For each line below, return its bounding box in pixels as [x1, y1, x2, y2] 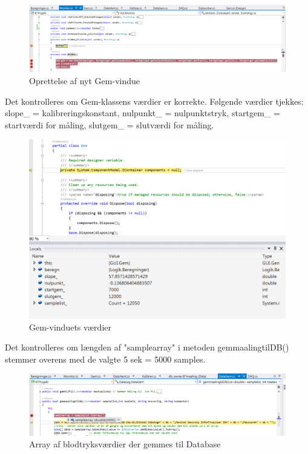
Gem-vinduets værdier [29, 320, 111, 333]
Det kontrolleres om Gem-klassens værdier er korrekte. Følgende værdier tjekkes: [5, 94, 304, 107]
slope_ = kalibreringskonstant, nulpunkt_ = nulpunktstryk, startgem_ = [5, 107, 280, 119]
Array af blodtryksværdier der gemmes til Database [29, 438, 221, 450]
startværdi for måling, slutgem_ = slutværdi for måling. [5, 118, 214, 131]
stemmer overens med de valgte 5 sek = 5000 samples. [5, 352, 206, 365]
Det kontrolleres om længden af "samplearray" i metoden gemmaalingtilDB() [5, 341, 289, 354]
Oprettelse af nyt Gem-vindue [29, 74, 140, 87]
